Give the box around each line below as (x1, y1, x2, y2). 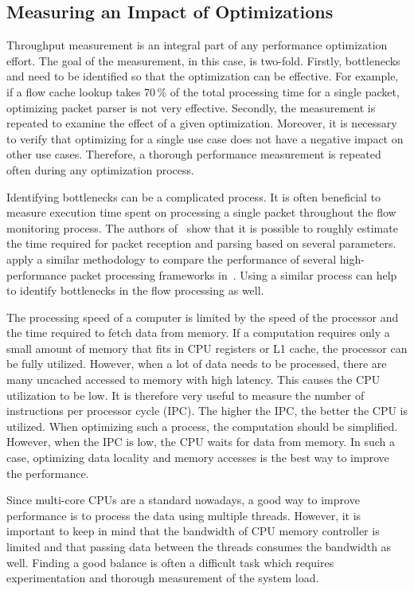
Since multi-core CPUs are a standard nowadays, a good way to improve (6, 491, 360, 508)
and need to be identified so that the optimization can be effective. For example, (6, 68, 399, 84)
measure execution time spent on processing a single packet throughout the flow (6, 204, 396, 221)
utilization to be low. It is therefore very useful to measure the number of (6, 386, 365, 403)
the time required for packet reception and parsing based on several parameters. (6, 235, 396, 252)
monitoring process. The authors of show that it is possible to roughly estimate (6, 219, 398, 236)
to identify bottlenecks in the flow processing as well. (6, 282, 264, 299)
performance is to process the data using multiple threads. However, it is (6, 507, 361, 523)
